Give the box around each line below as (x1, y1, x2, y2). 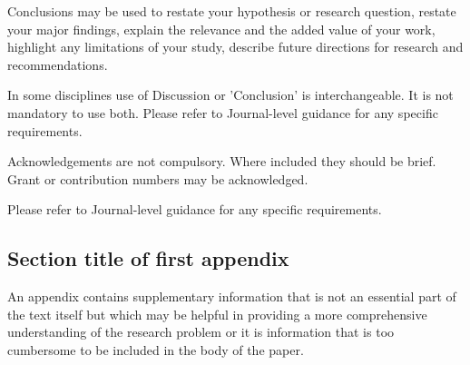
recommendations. (7, 54, 108, 74)
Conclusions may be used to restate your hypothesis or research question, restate (7, 2, 456, 20)
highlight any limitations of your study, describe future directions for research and (7, 37, 464, 56)
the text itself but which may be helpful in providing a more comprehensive (7, 304, 427, 323)
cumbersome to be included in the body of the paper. (7, 340, 304, 359)
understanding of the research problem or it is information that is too (7, 322, 395, 341)
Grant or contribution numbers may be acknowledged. (7, 169, 308, 188)
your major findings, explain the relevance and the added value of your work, (7, 19, 436, 38)
